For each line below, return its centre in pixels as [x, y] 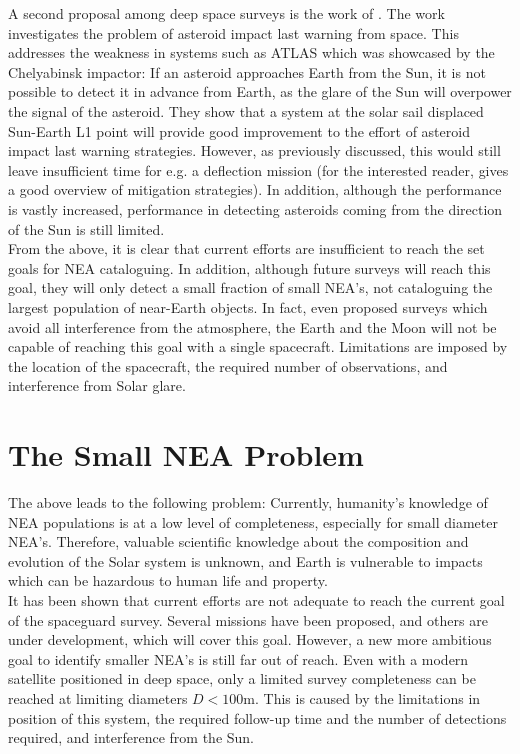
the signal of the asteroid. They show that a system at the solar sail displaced [246, 110]
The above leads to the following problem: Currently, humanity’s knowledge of [248, 502]
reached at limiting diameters [98, 697]
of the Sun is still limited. [86, 228]
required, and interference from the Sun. [131, 737]
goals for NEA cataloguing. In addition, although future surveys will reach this [249, 267]
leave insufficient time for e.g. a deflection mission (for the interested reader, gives [258, 169]
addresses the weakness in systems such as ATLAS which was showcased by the [251, 52]
